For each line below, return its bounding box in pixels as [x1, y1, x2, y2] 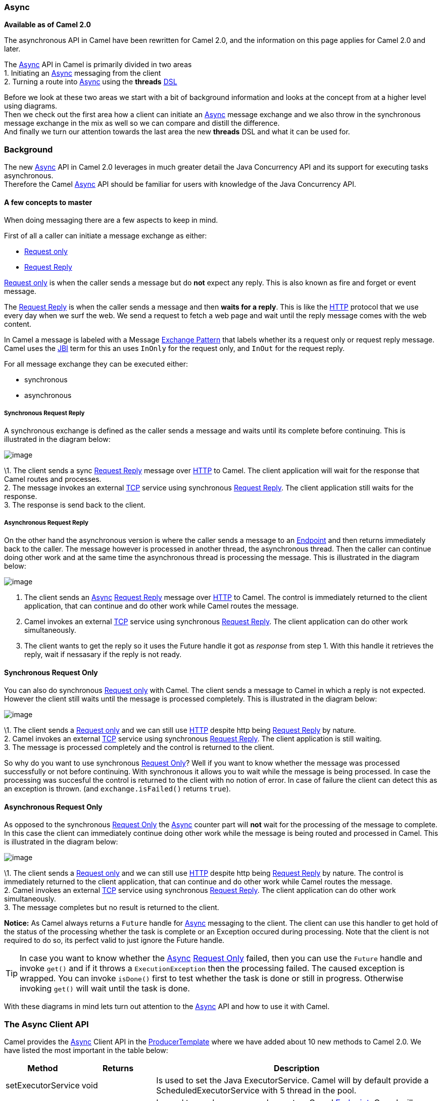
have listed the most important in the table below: [4, 1046, 168, 1055]
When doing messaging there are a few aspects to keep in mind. [4, 216, 218, 225]
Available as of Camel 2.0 [4, 20, 91, 29]
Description [273, 1063, 320, 1074]
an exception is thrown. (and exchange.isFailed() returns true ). [4, 784, 231, 793]
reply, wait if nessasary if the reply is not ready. [24, 649, 182, 659]
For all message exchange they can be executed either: [4, 360, 188, 369]
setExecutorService [6, 1080, 80, 1091]
